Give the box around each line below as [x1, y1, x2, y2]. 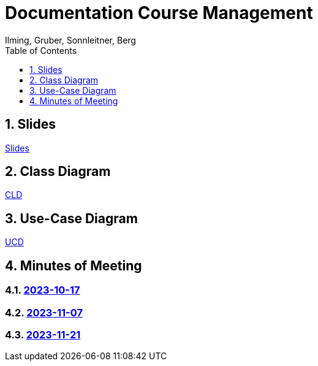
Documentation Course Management [5, 2, 313, 23]
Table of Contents [5, 45, 77, 56]
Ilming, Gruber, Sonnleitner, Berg [5, 34, 136, 45]
